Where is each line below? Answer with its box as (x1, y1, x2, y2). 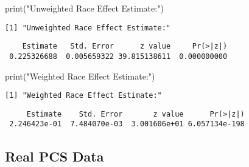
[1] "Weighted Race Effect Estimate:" (5, 91, 162, 100)
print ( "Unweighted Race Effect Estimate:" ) (5, 2, 164, 14)
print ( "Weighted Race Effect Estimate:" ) (5, 69, 155, 82)
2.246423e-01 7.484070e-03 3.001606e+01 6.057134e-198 (9, 120, 245, 129)
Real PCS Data (5, 146, 104, 165)
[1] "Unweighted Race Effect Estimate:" (5, 23, 171, 32)
